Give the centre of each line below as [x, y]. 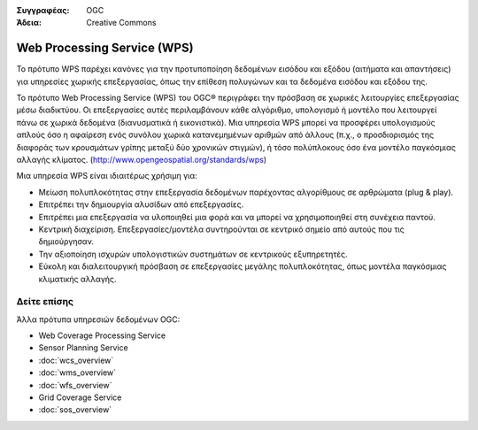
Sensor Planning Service [83, 348]
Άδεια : [29, 23]
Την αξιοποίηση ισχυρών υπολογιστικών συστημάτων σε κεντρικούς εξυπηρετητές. [193, 254]
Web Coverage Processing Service [102, 335]
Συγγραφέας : [43, 10]
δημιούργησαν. [66, 242]
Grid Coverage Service [80, 397]
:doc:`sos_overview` [75, 410]
